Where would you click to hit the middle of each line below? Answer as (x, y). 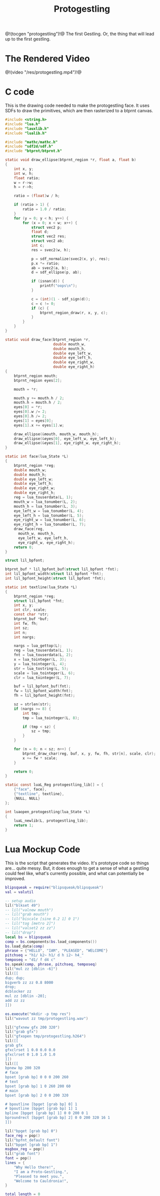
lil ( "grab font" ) (23, 1154)
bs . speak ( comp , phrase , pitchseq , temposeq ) (51, 964)
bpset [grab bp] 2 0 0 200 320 (37, 1095)
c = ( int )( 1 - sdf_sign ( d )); (61, 299)
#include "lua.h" (23, 124)
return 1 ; (24, 825)
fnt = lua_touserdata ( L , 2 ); (43, 655)
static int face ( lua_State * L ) (37, 457)
